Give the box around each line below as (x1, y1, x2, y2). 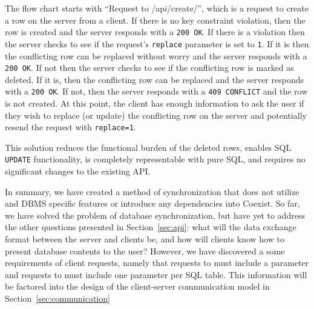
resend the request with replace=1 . (5, 121, 136, 133)
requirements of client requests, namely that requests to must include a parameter (5, 256, 309, 269)
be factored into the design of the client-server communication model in (5, 280, 270, 293)
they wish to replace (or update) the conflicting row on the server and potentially (5, 108, 307, 121)
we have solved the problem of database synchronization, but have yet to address (5, 208, 305, 221)
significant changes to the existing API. (5, 165, 151, 178)
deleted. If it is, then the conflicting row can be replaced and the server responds (5, 73, 304, 85)
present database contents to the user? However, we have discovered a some (5, 244, 285, 257)
